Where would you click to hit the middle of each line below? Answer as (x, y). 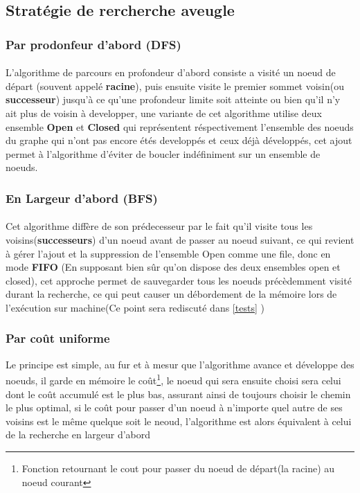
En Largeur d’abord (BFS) (82, 198)
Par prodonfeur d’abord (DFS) (93, 44)
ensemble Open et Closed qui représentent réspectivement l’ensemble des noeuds (180, 126)
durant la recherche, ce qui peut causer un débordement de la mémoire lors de (171, 294)
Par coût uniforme (58, 338)
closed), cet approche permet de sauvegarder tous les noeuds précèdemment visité (179, 280)
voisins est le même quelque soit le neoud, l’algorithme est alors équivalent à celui (179, 421)
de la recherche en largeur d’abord (78, 434)
